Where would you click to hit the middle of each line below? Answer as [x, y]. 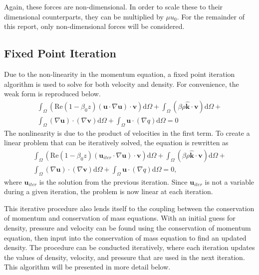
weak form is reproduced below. [52, 94]
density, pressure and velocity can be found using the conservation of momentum [128, 228]
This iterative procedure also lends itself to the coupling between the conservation [129, 208]
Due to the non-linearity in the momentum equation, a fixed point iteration [120, 74]
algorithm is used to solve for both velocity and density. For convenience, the [122, 84]
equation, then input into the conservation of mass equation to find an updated [125, 237]
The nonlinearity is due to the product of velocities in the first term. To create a [127, 133]
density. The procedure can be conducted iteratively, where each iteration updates [129, 247]
